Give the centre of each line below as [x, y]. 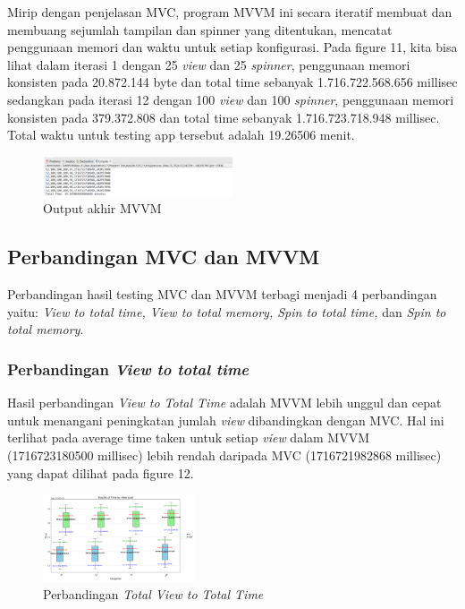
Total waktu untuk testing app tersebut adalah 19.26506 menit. [181, 135]
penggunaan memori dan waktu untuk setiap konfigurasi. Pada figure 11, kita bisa [232, 47]
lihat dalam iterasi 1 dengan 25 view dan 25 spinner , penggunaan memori [209, 64]
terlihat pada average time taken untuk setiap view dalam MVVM [189, 437]
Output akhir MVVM [102, 208]
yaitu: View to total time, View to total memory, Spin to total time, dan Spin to [227, 311]
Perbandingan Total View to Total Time [153, 594]
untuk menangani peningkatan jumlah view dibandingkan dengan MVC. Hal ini [226, 420]
